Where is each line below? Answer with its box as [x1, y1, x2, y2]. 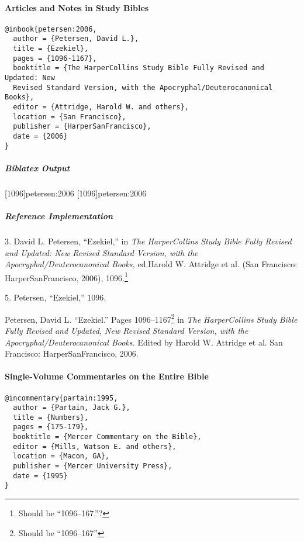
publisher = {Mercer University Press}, [13, 462, 172, 471]
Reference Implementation [5, 210, 113, 222]
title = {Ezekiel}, [13, 44, 89, 53]
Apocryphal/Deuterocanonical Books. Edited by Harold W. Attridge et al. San [5, 336, 283, 348]
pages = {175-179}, [13, 423, 89, 431]
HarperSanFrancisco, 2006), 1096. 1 [5, 270, 128, 284]
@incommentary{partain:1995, [5, 393, 118, 402]
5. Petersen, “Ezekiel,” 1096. [5, 291, 106, 303]
